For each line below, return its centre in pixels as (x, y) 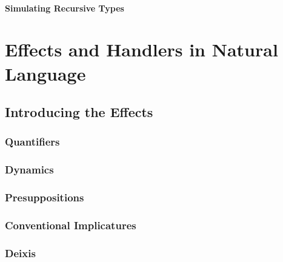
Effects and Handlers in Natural (141, 49)
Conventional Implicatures (71, 225)
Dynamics (29, 170)
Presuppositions (45, 197)
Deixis (20, 253)
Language (45, 73)
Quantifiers (32, 142)
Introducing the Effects (79, 112)
